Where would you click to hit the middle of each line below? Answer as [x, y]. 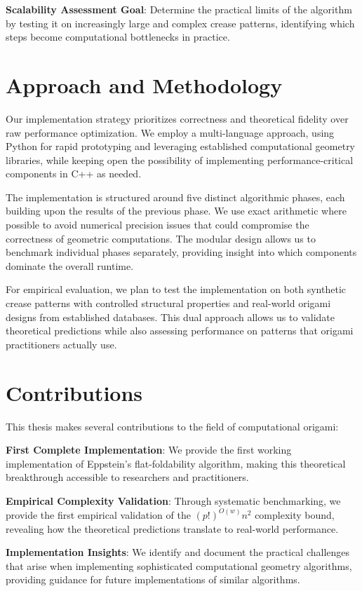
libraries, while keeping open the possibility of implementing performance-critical [180, 159]
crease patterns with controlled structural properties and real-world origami [168, 303]
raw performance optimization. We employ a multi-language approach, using [170, 132]
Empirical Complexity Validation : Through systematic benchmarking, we [173, 500]
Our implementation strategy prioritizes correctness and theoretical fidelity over [177, 118]
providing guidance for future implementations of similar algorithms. [153, 579]
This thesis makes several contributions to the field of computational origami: [172, 426]
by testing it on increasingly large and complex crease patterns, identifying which [180, 23]
